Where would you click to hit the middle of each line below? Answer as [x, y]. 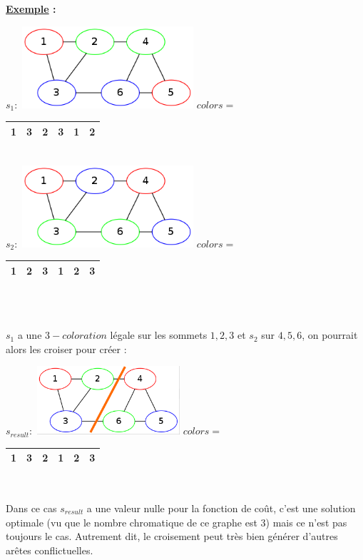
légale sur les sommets [159, 335]
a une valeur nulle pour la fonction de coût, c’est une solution [221, 508]
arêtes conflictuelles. [50, 550]
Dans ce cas [31, 508]
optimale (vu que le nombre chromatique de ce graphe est [132, 522]
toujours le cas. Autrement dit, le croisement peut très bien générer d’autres [172, 536]
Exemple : [31, 9]
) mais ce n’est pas [306, 522]
